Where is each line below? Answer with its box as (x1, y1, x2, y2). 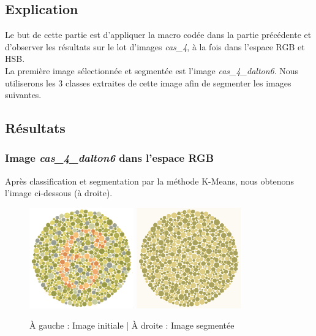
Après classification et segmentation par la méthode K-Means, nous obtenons (5, 174, 294, 187)
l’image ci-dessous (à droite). (5, 186, 113, 199)
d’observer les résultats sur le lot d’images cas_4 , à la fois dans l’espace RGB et (5, 40, 305, 53)
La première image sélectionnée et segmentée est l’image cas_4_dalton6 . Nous (5, 64, 299, 77)
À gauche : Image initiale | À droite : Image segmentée (29, 319, 235, 332)
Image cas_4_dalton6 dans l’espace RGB (5, 150, 214, 166)
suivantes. (5, 88, 42, 101)
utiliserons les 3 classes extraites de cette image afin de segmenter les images (5, 76, 292, 89)
